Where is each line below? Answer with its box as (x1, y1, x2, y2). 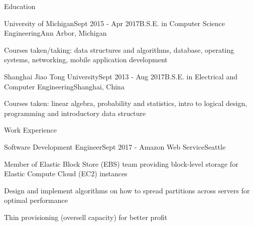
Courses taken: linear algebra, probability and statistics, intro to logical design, (4, 98, 247, 108)
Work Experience (4, 125, 57, 135)
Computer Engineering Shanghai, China (4, 81, 124, 91)
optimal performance (4, 195, 68, 205)
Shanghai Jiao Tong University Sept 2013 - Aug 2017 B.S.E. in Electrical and (4, 71, 237, 81)
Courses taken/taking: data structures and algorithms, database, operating (4, 44, 234, 55)
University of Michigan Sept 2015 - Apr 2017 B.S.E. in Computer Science (4, 18, 225, 28)
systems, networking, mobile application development (4, 54, 168, 65)
